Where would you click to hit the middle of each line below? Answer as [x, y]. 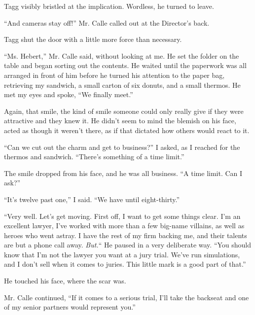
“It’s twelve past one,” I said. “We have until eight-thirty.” [92, 199]
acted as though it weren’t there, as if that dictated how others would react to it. [127, 130]
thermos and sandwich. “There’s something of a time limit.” [94, 157]
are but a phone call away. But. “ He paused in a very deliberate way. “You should [128, 245]
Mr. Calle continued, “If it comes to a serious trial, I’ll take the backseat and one [127, 297]
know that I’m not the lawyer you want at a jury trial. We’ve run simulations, [122, 254]
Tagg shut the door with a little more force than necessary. [93, 39]
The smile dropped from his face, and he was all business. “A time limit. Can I [123, 173]
